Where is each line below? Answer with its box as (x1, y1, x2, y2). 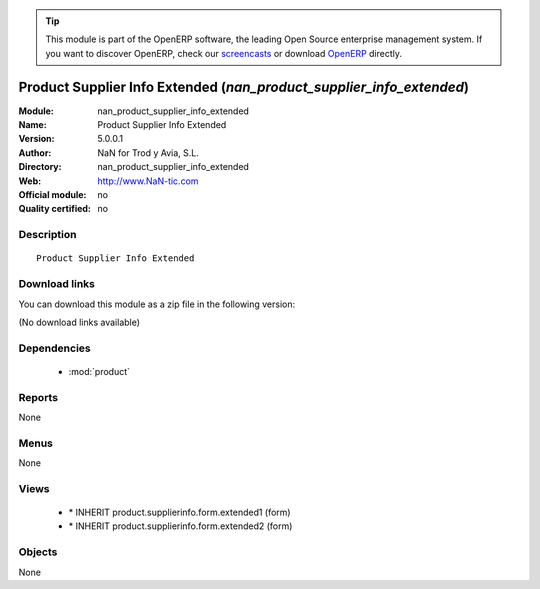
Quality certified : (18, 203, 92, 215)
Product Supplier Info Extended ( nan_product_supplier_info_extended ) (18, 78, 470, 95)
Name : (18, 119, 47, 131)
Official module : (18, 189, 87, 201)
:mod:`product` (68, 365, 130, 377)
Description (18, 228, 77, 242)
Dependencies (18, 341, 92, 355)
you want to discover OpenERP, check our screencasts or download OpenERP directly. (45, 47, 403, 59)
